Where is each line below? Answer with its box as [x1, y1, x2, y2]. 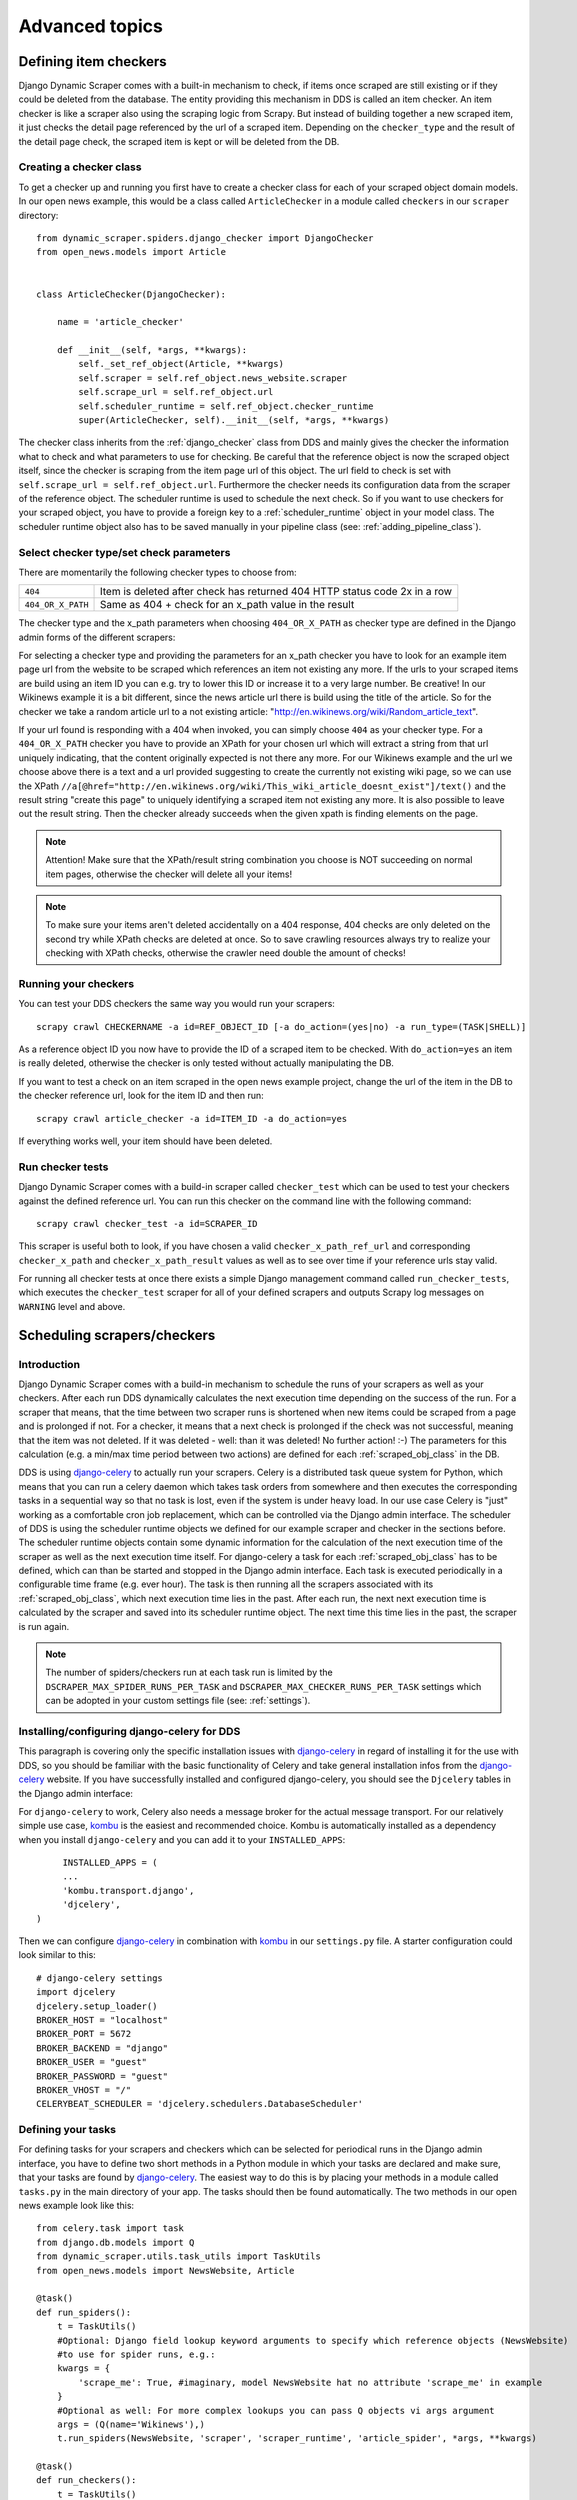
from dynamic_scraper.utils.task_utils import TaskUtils [36, 2251, 322, 2262]
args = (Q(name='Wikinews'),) [56, 2418, 205, 2430]
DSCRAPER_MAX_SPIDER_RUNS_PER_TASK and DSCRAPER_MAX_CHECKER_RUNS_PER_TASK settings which [45, 1680, 482, 1692]
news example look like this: [18, 2200, 135, 2212]
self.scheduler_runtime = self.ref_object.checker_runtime [78, 400, 374, 412]
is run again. [18, 1620, 70, 1632]
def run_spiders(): [36, 2306, 132, 2318]
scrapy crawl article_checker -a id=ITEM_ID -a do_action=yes [36, 1113, 348, 1124]
